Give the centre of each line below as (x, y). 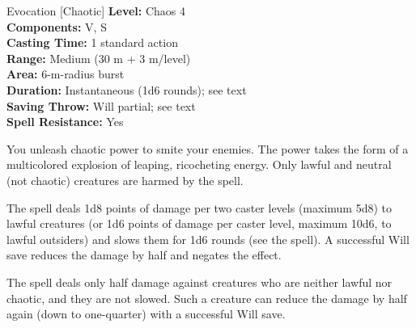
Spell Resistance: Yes (65, 122)
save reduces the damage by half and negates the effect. (144, 255)
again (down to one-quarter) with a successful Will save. (146, 314)
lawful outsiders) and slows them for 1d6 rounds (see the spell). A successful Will (208, 239)
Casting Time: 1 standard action (92, 42)
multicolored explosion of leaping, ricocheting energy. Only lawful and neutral (199, 164)
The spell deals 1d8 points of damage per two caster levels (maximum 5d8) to (200, 207)
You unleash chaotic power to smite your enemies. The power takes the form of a (208, 148)
